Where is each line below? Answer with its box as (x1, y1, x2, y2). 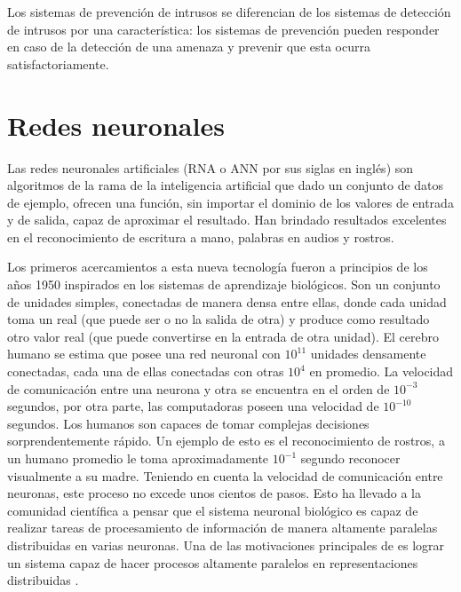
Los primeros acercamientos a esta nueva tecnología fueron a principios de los (7, 257, 428, 276)
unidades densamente (310, 344, 426, 363)
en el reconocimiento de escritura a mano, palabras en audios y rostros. (7, 227, 394, 246)
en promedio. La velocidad (309, 362, 454, 381)
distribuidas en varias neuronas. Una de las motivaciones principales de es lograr (7, 535, 445, 554)
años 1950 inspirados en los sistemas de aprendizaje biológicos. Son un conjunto (7, 275, 441, 294)
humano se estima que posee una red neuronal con (7, 344, 281, 363)
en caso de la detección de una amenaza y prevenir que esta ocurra (7, 37, 370, 56)
